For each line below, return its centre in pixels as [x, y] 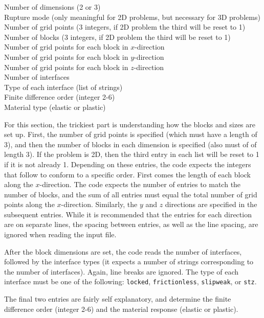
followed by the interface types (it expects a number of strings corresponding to [129, 262]
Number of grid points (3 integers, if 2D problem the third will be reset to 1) [125, 27]
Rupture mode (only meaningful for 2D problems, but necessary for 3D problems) [132, 17]
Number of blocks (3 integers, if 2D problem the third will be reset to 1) [117, 37]
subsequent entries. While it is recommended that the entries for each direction [128, 214]
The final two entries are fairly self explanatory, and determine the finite [118, 299]
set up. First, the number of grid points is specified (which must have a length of [131, 134]
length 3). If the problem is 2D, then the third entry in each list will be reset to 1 [132, 154]
